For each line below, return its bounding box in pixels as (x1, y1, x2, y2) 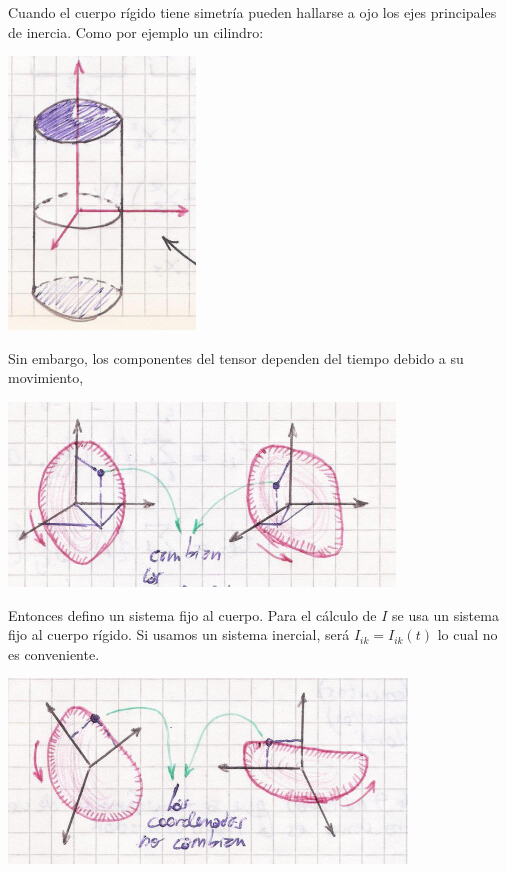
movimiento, (8, 367, 84, 388)
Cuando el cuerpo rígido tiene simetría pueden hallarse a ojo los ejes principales (8, 2, 497, 22)
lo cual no (437, 624, 498, 645)
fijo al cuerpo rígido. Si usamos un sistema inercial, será (8, 624, 350, 645)
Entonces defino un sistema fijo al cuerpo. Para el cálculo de (8, 604, 377, 625)
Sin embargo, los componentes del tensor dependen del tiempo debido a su (8, 347, 464, 368)
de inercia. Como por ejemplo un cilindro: (8, 21, 264, 42)
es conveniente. (8, 643, 100, 664)
